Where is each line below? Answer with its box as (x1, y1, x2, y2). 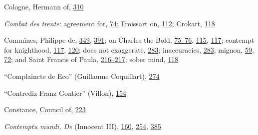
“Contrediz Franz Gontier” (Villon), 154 (4, 87, 127, 98)
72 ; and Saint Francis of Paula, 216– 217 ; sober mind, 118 (4, 54, 179, 65)
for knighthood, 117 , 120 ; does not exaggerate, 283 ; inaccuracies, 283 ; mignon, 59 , (4, 44, 254, 55)
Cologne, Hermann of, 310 (4, 1, 84, 11)
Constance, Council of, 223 (4, 104, 86, 115)
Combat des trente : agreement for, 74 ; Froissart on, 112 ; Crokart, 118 (4, 18, 215, 28)
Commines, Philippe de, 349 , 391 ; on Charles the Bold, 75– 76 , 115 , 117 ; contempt (4, 35, 255, 45)
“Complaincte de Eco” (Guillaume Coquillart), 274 (4, 70, 160, 81)
